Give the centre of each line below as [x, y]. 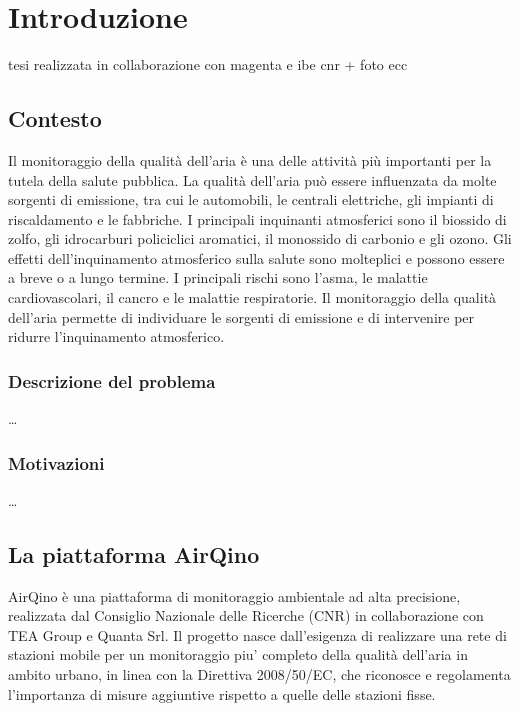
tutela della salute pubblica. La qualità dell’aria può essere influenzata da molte [252, 179]
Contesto [55, 118]
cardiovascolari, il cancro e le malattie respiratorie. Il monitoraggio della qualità [252, 297]
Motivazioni [56, 462]
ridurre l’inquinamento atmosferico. [116, 336]
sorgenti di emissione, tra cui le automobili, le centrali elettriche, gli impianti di [251, 199]
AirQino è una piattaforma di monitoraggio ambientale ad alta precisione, [234, 595]
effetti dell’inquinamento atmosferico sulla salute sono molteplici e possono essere [256, 257]
